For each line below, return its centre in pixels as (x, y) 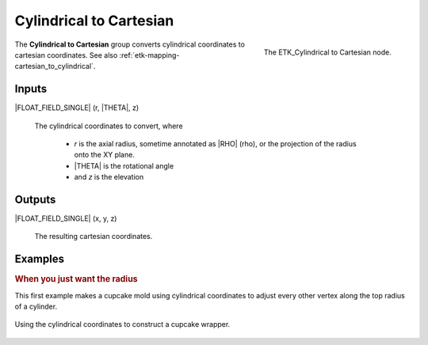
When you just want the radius (76, 279)
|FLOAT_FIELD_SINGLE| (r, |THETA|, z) (77, 108)
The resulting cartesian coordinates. (94, 237)
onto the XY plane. (104, 155)
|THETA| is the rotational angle (124, 165)
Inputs (31, 89)
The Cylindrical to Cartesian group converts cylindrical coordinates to (130, 44)
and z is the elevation (109, 177)
